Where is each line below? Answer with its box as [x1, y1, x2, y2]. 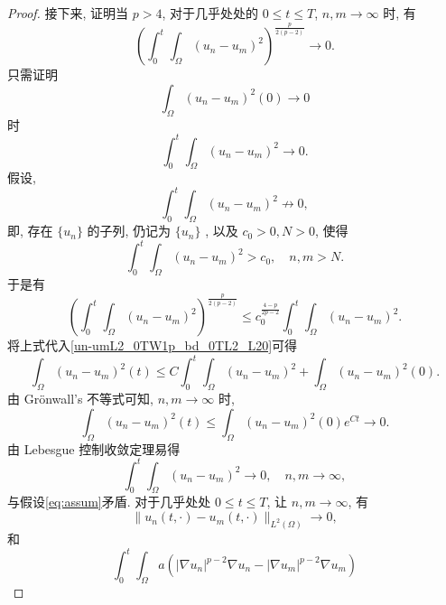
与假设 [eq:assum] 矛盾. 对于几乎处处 [7, 492, 211, 511]
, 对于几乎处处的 [162, 4, 259, 22]
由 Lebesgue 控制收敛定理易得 [7, 439, 181, 458]
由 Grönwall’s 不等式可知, [7, 389, 153, 408]
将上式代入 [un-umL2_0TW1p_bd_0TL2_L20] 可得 [7, 336, 298, 355]
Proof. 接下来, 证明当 [7, 4, 129, 22]
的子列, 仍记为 [87, 221, 172, 240]
